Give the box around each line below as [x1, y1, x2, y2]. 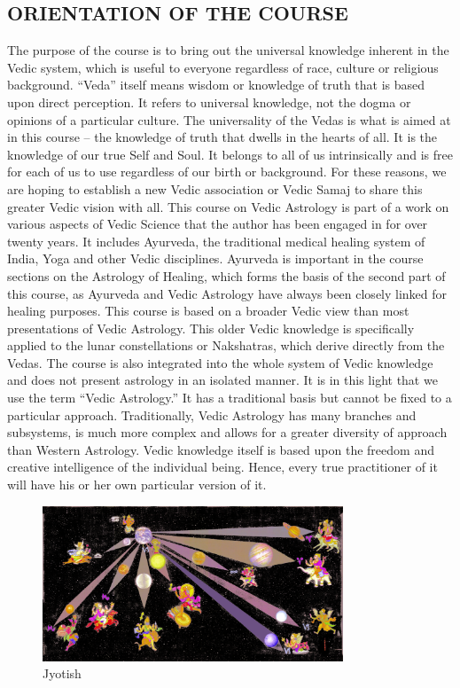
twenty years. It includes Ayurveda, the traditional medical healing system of [7, 231, 425, 250]
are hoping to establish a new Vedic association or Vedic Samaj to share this [7, 179, 423, 198]
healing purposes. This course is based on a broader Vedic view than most [7, 301, 409, 320]
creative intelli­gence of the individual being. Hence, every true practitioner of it [7, 457, 438, 476]
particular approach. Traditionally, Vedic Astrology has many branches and [7, 405, 417, 424]
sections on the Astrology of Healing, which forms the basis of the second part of [7, 266, 446, 285]
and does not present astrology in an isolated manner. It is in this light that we [7, 371, 438, 389]
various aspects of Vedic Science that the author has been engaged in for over [7, 215, 428, 233]
